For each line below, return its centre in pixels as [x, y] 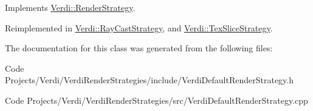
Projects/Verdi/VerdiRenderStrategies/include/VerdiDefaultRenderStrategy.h [150, 80]
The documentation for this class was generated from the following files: [139, 48]
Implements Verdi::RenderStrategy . [70, 7]
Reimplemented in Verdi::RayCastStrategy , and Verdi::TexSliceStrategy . [139, 27]
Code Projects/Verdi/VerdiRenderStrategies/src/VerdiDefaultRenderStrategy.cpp [156, 100]
